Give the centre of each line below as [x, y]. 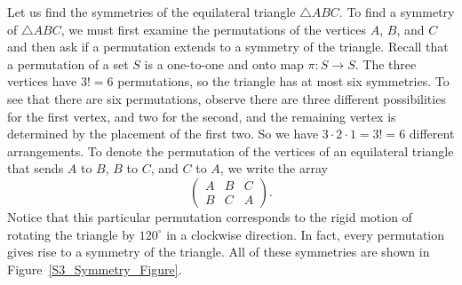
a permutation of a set [68, 63]
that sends [36, 168]
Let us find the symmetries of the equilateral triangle [151, 12]
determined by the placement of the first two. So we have [163, 134]
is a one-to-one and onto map [224, 63]
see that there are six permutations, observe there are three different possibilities [227, 98]
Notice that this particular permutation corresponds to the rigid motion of [210, 216]
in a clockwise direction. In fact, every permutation [306, 234]
